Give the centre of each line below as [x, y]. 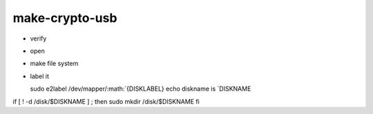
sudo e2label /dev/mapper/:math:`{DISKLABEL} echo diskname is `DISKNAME [141, 89]
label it [40, 76]
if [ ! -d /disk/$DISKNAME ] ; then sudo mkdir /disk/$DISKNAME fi [106, 101]
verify [38, 38]
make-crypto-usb [65, 18]
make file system [54, 64]
